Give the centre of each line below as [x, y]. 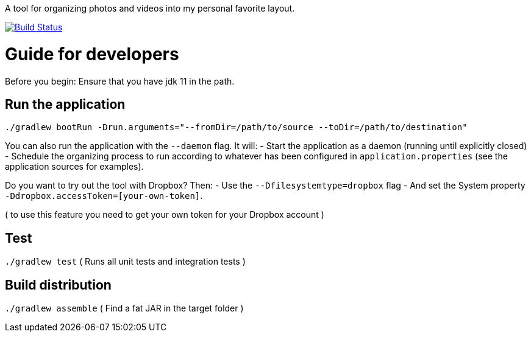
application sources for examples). [74, 167]
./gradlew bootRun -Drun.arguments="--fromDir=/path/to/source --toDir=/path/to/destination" [236, 127]
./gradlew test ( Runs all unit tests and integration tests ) [125, 262]
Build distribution [58, 285]
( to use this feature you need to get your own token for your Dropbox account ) [165, 215]
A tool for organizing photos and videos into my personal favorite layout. [150, 8]
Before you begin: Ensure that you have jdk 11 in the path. [120, 81]
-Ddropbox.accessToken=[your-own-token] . [104, 196]
